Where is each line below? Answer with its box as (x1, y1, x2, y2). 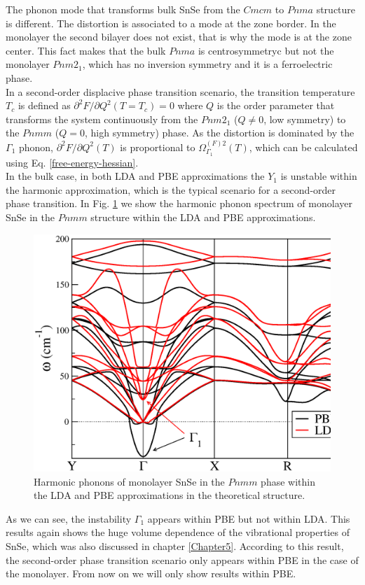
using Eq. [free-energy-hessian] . (6, 155, 139, 169)
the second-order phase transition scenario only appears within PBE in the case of (6, 552, 359, 567)
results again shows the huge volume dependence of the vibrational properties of (6, 525, 350, 540)
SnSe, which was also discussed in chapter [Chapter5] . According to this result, (6, 539, 344, 554)
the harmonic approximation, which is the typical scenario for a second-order (6, 182, 336, 197)
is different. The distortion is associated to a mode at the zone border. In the (6, 15, 336, 30)
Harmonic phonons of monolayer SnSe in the (34, 474, 225, 488)
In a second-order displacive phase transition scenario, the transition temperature (6, 84, 355, 99)
